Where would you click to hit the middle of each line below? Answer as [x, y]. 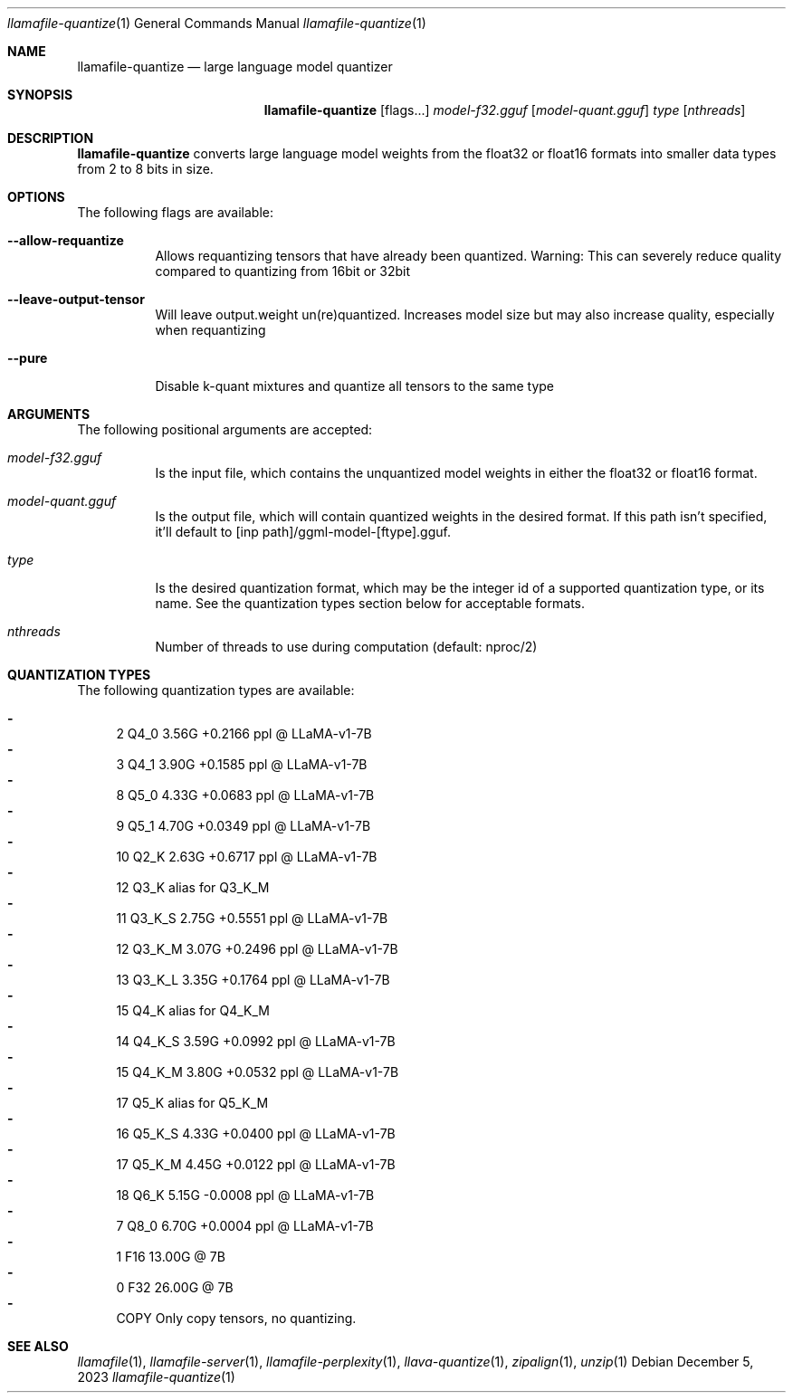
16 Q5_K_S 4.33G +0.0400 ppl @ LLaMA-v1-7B [256, 1133]
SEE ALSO [38, 1346]
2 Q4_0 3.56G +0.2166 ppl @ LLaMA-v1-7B [244, 733]
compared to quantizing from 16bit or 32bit [282, 271]
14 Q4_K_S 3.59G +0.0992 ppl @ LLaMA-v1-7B [256, 1041]
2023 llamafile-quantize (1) [156, 1377]
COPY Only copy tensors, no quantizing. [236, 1318]
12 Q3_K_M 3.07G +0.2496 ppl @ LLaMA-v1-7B [257, 949]
